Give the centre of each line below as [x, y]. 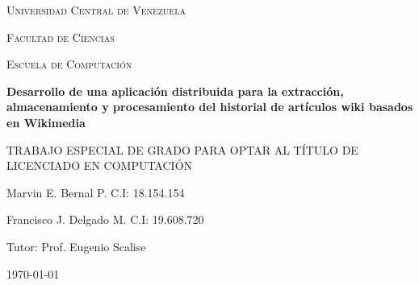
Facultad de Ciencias [61, 37]
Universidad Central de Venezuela [96, 10]
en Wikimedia [46, 122]
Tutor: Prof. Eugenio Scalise [76, 246]
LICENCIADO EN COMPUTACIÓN [100, 165]
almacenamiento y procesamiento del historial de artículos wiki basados [210, 107]
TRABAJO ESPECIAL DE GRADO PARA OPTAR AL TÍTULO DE [182, 149]
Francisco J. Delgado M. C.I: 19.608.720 [105, 219]
